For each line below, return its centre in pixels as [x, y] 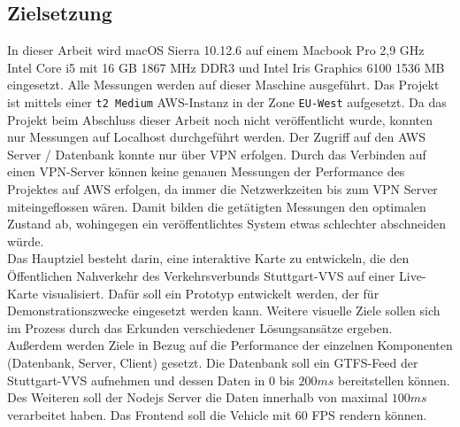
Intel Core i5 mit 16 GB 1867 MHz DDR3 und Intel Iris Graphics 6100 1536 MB [226, 67]
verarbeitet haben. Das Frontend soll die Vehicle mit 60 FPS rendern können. [217, 414]
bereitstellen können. [394, 380]
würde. [26, 241]
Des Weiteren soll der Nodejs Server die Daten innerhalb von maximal [198, 397]
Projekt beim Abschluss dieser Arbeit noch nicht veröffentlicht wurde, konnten [220, 119]
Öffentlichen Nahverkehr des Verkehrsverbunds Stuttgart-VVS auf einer [201, 275]
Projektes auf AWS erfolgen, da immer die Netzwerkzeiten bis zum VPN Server [222, 189]
